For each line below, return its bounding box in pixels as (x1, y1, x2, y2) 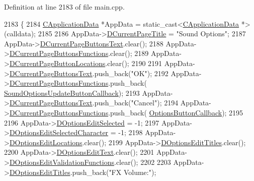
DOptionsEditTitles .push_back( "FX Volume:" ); (9, 166, 156, 177)
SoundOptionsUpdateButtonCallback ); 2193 (4, 87, 140, 98)
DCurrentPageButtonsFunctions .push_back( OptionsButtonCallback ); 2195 (9, 107, 243, 117)
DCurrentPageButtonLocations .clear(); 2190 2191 (9, 57, 162, 68)
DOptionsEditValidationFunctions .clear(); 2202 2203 (9, 156, 171, 167)
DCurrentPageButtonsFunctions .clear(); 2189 (9, 48, 149, 58)
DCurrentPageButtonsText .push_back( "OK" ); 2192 (9, 68, 168, 78)
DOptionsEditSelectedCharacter (9, 127, 109, 138)
